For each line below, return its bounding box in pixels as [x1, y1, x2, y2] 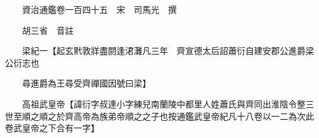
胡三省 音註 [21, 23, 74, 36]
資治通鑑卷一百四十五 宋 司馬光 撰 [21, 3, 177, 15]
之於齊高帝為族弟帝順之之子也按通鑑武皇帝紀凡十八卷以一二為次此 [47, 109, 314, 122]
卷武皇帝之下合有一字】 [5, 121, 99, 134]
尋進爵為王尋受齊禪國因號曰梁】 [21, 77, 151, 90]
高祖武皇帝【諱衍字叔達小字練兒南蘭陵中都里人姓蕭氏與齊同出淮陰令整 [21, 97, 306, 110]
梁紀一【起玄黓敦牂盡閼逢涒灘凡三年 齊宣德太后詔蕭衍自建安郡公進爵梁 [21, 44, 314, 57]
